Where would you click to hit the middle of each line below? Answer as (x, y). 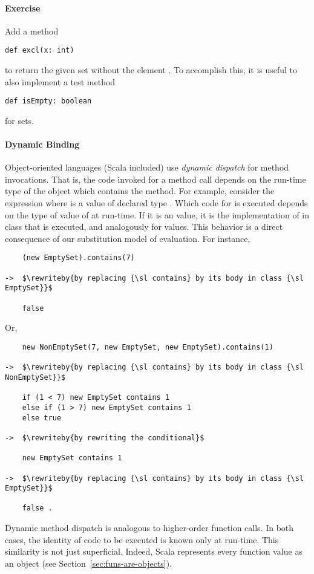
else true (42, 418)
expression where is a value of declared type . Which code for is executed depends (156, 203)
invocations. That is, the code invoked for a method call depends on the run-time (155, 179)
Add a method (32, 31)
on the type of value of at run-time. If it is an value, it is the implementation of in (157, 214)
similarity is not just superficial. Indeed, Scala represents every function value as (154, 551)
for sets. (20, 120)
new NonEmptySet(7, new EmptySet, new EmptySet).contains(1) (148, 347)
